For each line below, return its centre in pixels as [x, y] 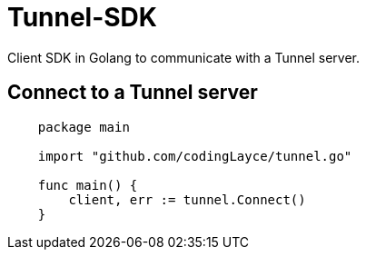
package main [84, 127]
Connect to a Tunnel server [133, 93]
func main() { [88, 185]
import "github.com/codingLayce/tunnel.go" [195, 156]
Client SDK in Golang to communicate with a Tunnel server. [184, 57]
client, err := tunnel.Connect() [187, 199]
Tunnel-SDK [82, 17]
